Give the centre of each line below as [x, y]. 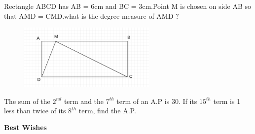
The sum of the [27, 101]
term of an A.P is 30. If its [157, 101]
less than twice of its [35, 111]
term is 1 [227, 101]
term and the [84, 101]
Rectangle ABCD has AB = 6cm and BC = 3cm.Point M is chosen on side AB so [127, 6]
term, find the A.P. [107, 111]
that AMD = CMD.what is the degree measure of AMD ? [91, 16]
